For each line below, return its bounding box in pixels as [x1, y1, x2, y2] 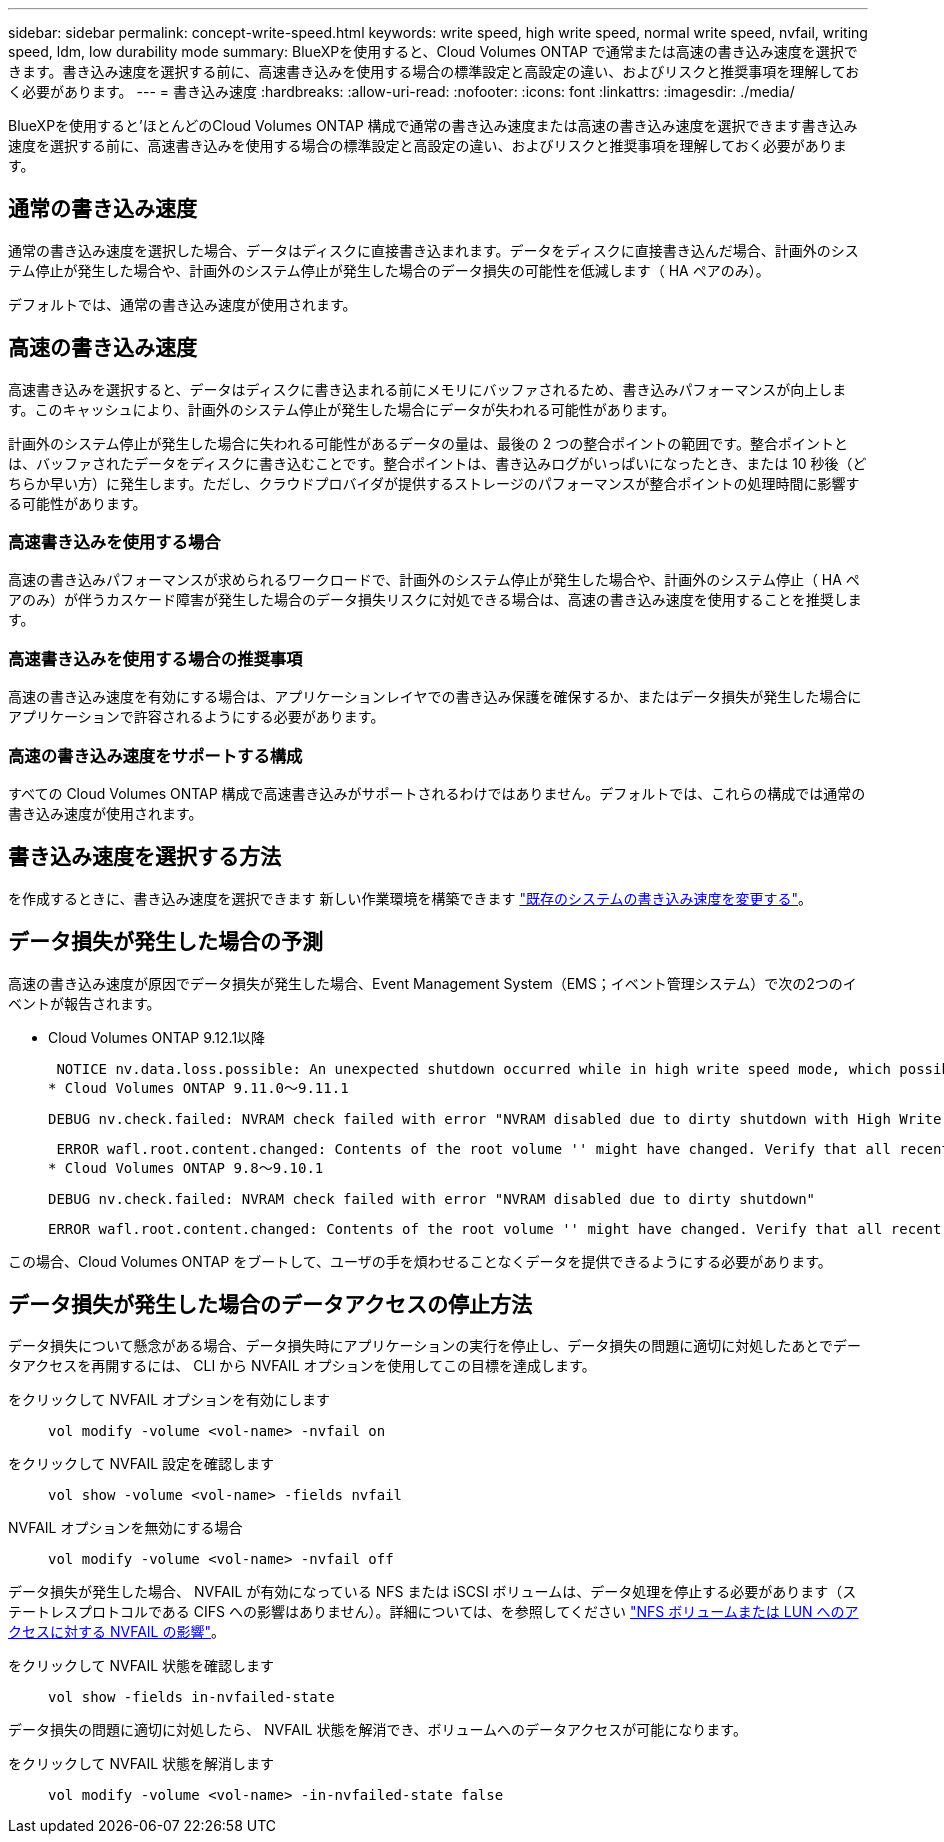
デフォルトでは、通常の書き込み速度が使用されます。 [8, 295, 357, 313]
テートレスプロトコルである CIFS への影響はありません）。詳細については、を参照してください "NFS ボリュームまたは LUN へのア [8, 1603, 859, 1621]
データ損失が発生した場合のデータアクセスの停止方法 [8, 1292, 532, 1318]
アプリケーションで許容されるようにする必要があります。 [8, 708, 385, 726]
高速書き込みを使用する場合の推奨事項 [8, 648, 303, 669]
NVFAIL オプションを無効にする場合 [8, 1519, 243, 1537]
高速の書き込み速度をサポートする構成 [8, 745, 303, 766]
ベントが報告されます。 [8, 994, 161, 1012]
